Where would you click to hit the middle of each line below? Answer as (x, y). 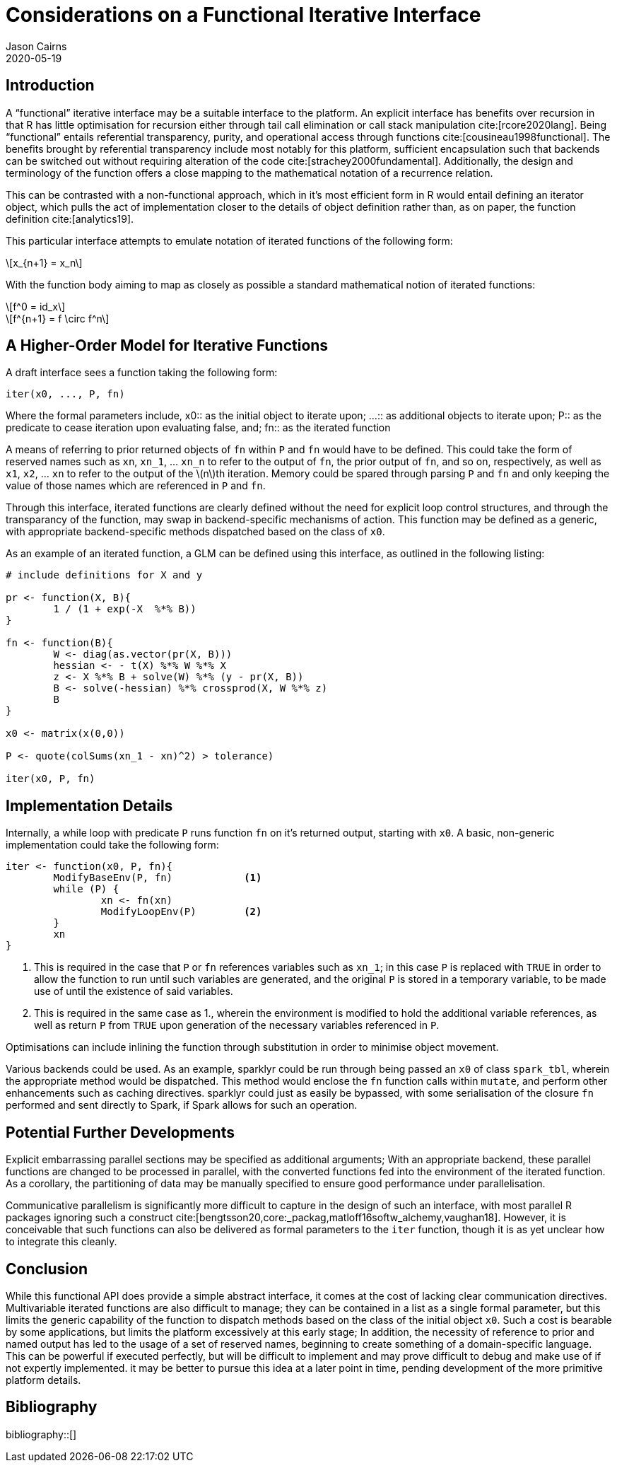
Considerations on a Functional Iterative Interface (243, 15)
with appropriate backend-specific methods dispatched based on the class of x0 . (195, 532)
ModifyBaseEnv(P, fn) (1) (158, 878)
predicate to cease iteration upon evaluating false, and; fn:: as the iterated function (198, 428)
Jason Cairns (36, 46)
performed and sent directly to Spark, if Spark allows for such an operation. (182, 1105)
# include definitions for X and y (104, 575)
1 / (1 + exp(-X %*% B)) (125, 609)
